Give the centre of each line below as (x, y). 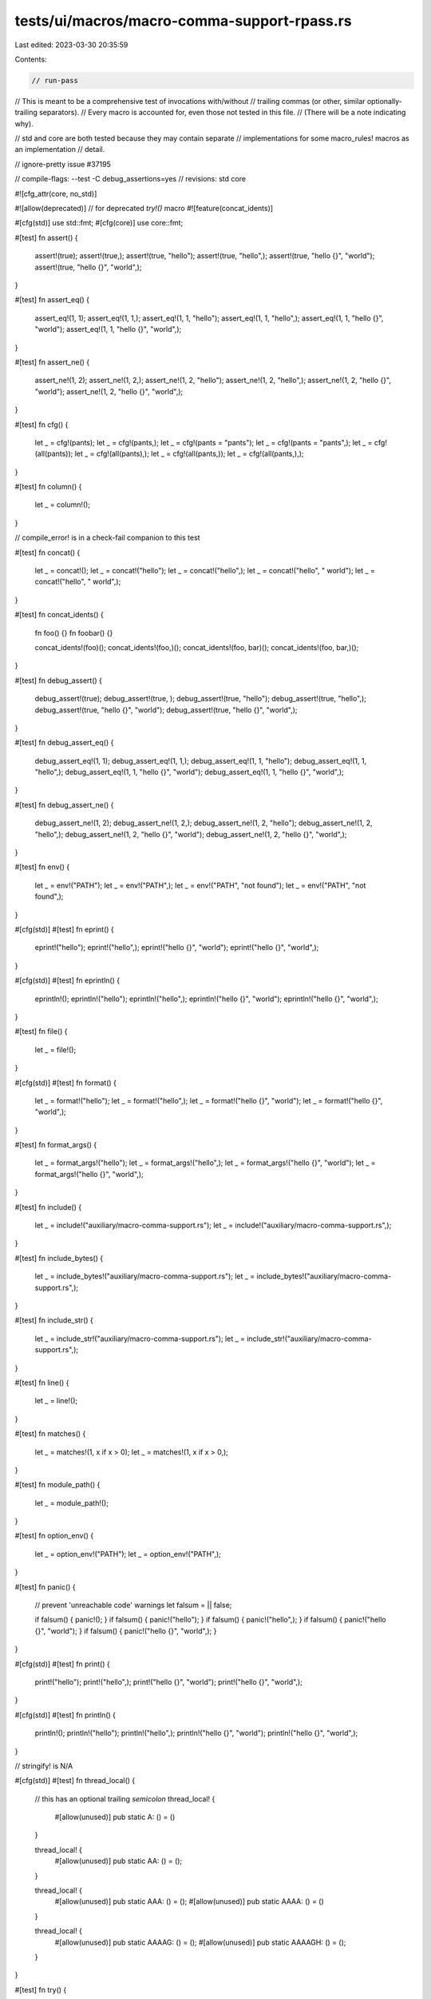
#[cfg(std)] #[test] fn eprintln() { (67, 980)
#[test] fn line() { (42, 1383)
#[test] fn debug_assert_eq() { (64, 743)
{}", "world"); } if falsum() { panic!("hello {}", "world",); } (126, 1630)
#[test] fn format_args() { (56, 1145)
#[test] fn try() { (41, 1989)
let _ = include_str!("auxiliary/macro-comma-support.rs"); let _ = (140, 1339)
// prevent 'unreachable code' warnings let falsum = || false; (133, 1605)
